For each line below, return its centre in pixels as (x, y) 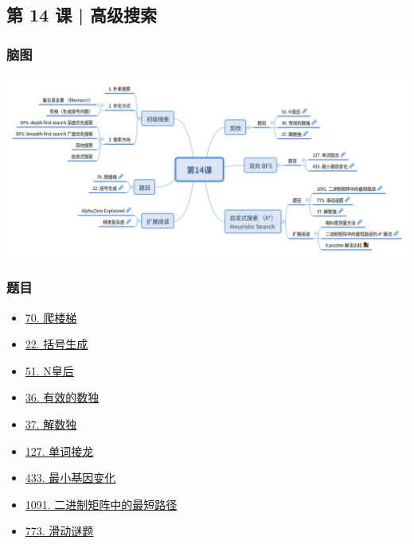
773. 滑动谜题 (59, 531)
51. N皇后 (49, 370)
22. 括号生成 (57, 344)
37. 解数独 (51, 424)
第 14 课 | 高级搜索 (82, 15)
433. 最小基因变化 (70, 478)
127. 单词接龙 (59, 451)
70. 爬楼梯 (51, 317)
